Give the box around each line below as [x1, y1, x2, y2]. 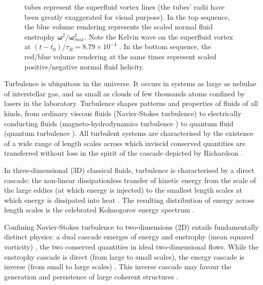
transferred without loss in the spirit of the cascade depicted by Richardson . [4, 148, 243, 158]
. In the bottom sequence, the [119, 41, 211, 52]
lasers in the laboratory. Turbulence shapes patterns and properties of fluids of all [4, 98, 258, 109]
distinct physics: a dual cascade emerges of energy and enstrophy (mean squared [4, 231, 254, 242]
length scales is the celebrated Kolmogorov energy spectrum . [4, 204, 194, 215]
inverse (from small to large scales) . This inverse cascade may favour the [4, 261, 232, 272]
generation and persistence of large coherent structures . [4, 271, 179, 281]
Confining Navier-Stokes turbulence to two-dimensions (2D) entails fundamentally [4, 221, 259, 232]
